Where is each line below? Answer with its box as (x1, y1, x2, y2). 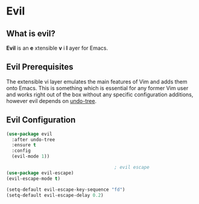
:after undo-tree (11, 136, 55, 143)
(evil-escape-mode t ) (6, 176, 61, 182)
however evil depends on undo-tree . (6, 97, 97, 104)
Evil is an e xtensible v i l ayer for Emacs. (6, 44, 109, 51)
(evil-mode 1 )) (11, 153, 50, 160)
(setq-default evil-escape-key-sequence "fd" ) (6, 186, 125, 192)
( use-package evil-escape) (6, 169, 74, 176)
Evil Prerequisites (6, 62, 74, 72)
